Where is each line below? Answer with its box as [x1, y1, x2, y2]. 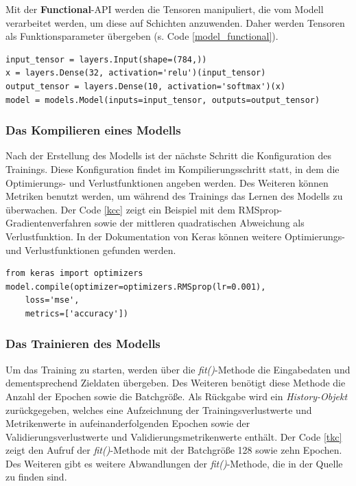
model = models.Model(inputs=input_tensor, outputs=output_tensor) [5, 95, 320, 105]
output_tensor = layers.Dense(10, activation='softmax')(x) [5, 81, 286, 91]
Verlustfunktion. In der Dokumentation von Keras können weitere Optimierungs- [5, 229, 345, 243]
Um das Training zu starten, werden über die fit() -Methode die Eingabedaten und [5, 362, 351, 376]
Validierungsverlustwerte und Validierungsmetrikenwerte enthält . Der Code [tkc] [5, 429, 342, 443]
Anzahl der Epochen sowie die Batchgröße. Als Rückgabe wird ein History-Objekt [5, 389, 348, 403]
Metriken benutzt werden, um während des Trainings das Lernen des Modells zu [5, 189, 343, 203]
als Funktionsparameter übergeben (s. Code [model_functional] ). [5, 29, 278, 43]
